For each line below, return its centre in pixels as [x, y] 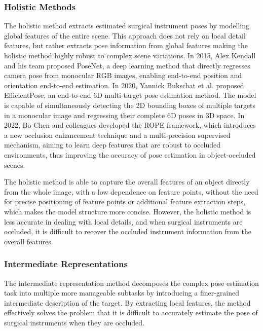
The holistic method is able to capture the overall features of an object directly [127, 182]
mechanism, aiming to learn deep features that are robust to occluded [112, 145]
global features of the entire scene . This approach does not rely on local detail [125, 35]
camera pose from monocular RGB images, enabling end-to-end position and [123, 75]
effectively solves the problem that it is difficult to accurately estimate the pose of [131, 312]
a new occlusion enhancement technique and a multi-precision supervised [117, 135]
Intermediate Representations [66, 264]
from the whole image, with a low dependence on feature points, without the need [131, 191]
